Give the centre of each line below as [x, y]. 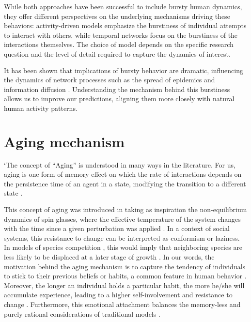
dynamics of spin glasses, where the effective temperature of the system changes [122, 219]
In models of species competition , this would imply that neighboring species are [123, 247]
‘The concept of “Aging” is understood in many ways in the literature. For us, [120, 164]
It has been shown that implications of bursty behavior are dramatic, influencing [124, 70]
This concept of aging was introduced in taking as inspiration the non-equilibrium [125, 209]
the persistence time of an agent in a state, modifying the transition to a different [125, 183]
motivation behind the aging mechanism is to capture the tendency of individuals [125, 266]
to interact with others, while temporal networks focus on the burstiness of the [121, 35]
